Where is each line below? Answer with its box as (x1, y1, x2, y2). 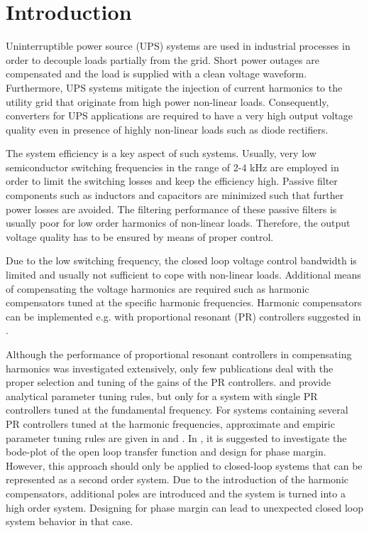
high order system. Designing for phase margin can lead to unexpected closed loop (6, 500, 363, 515)
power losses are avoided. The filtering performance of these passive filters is (6, 201, 337, 216)
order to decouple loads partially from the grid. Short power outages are (6, 52, 319, 67)
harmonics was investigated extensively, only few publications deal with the (6, 360, 334, 375)
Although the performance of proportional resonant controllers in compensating (6, 347, 352, 361)
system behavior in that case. (6, 514, 133, 529)
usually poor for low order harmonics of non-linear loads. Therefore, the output (6, 215, 351, 230)
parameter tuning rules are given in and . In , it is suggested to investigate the (6, 430, 347, 445)
